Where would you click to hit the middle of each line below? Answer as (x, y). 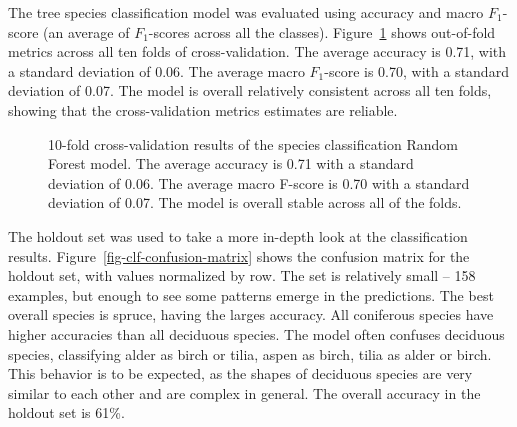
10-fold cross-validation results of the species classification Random (253, 143)
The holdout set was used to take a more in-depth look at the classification (238, 235)
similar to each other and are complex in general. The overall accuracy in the (244, 392)
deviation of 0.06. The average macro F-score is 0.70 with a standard (259, 182)
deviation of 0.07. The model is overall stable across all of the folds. (255, 202)
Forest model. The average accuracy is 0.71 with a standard (231, 163)
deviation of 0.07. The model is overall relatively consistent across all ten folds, (250, 90)
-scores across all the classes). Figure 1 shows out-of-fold (322, 31)
